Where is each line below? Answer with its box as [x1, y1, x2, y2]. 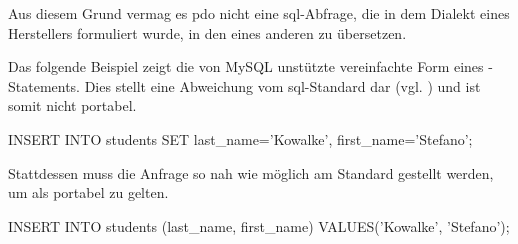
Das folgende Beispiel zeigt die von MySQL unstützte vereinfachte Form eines [8, 56, 484, 77]
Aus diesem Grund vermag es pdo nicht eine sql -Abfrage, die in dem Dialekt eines [8, 3, 510, 23]
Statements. [8, 75, 81, 96]
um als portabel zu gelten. [8, 182, 169, 203]
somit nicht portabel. [8, 95, 137, 116]
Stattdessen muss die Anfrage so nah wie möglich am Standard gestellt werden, [8, 162, 494, 183]
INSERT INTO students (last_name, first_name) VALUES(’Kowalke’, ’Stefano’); [8, 215, 510, 236]
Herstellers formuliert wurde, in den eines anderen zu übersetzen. [8, 22, 407, 43]
